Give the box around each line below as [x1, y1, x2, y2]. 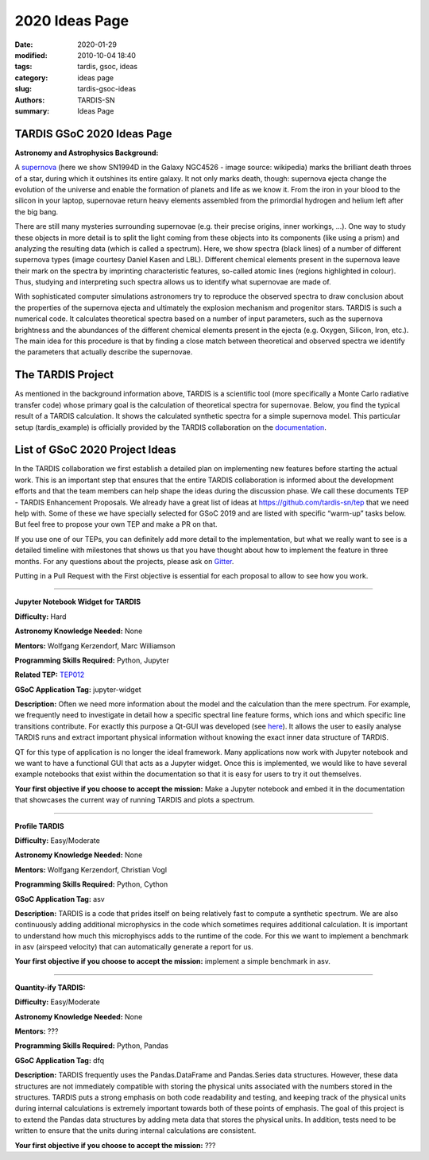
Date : [14, 40, 33, 49]
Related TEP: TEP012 [14, 670, 85, 679]
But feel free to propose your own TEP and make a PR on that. [14, 520, 218, 529]
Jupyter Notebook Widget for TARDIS [14, 597, 141, 607]
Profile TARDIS [14, 821, 64, 830]
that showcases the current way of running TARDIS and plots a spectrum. [14, 795, 255, 805]
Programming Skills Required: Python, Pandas [14, 1041, 168, 1050]
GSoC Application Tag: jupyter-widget [14, 684, 142, 694]
